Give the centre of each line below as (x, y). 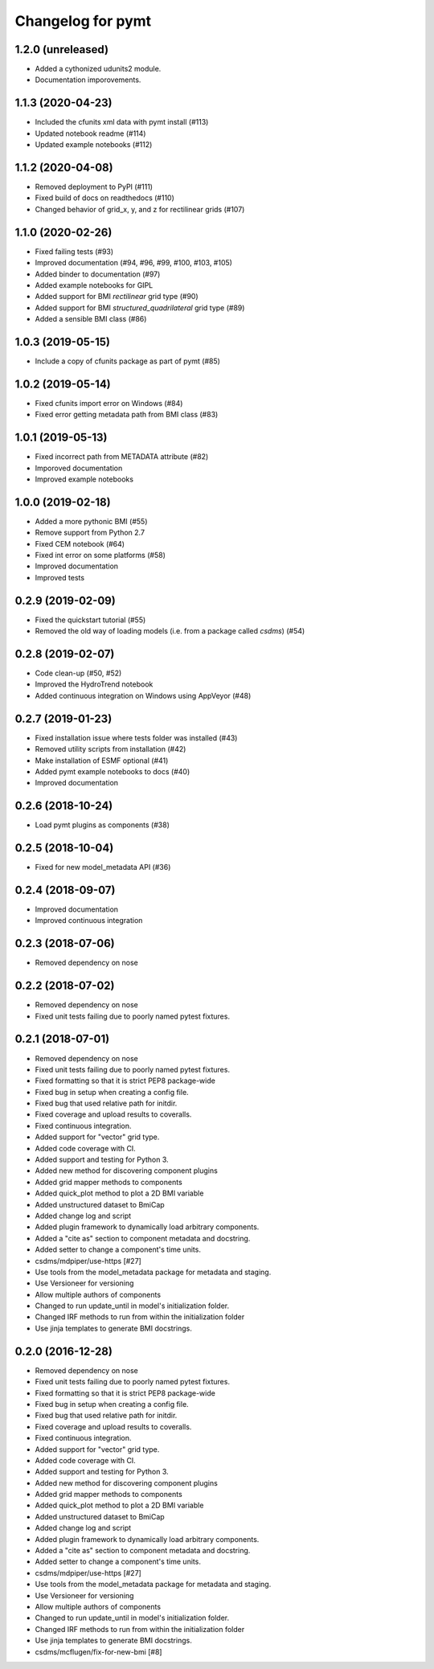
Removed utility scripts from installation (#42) (111, 749)
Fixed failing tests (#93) (74, 251)
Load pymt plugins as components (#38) (102, 825)
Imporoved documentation (79, 468)
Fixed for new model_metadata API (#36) (103, 867)
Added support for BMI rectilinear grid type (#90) (117, 297)
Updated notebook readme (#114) (90, 133)
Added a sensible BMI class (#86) (91, 319)
